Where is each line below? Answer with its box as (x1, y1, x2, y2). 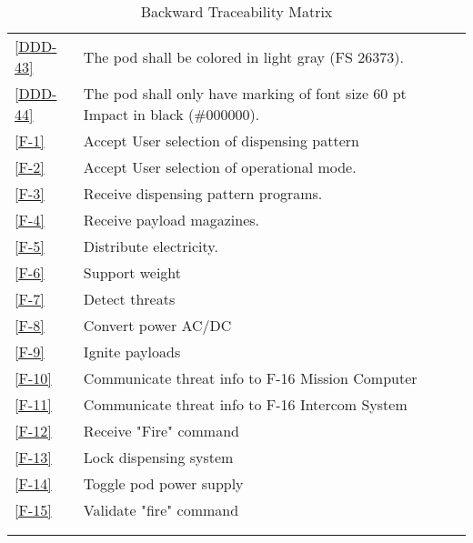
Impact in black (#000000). (83, 104, 260, 125)
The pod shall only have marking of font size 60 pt (83, 83, 407, 104)
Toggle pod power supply (83, 473, 244, 494)
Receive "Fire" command (83, 420, 239, 441)
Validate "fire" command (83, 499, 239, 520)
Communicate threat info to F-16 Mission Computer (83, 367, 418, 388)
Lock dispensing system (83, 447, 234, 468)
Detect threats (83, 288, 176, 309)
